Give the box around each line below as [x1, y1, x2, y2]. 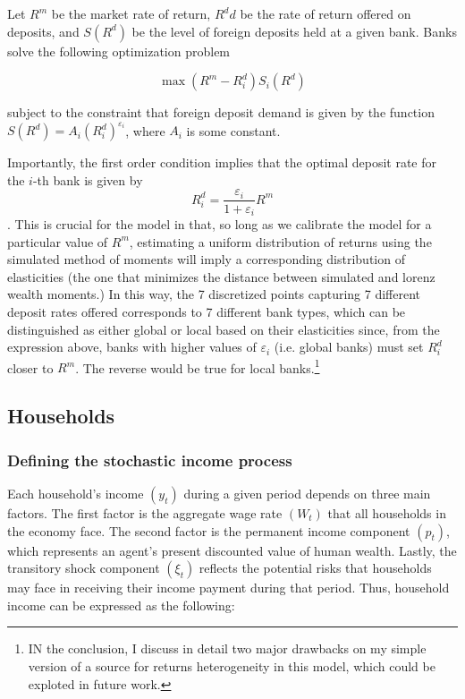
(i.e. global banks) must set [274, 337, 424, 356]
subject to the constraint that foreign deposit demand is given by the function [7, 103, 435, 122]
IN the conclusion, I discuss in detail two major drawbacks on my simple [28, 639, 427, 658]
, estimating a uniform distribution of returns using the [129, 232, 432, 251]
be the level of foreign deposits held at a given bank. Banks [131, 21, 457, 40]
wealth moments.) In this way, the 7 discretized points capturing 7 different [7, 285, 421, 303]
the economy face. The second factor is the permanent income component [7, 521, 410, 540]
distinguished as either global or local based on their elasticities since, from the [7, 320, 440, 338]
